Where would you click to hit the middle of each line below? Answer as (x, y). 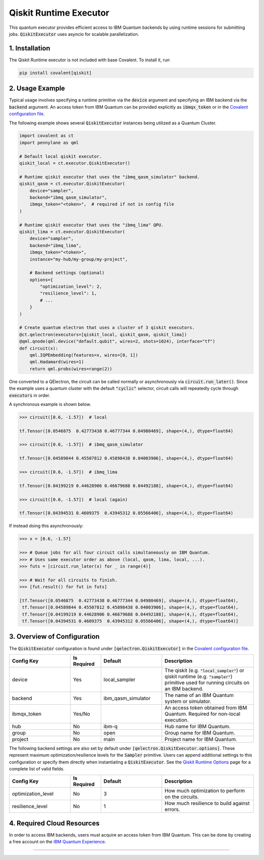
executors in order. (30, 395)
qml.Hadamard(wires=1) (57, 362)
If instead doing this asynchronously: (46, 526)
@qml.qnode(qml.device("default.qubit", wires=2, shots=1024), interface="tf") (117, 341)
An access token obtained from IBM (206, 708)
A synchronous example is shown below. (50, 404)
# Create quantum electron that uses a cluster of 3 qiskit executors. (107, 328)
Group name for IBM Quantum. (200, 733)
